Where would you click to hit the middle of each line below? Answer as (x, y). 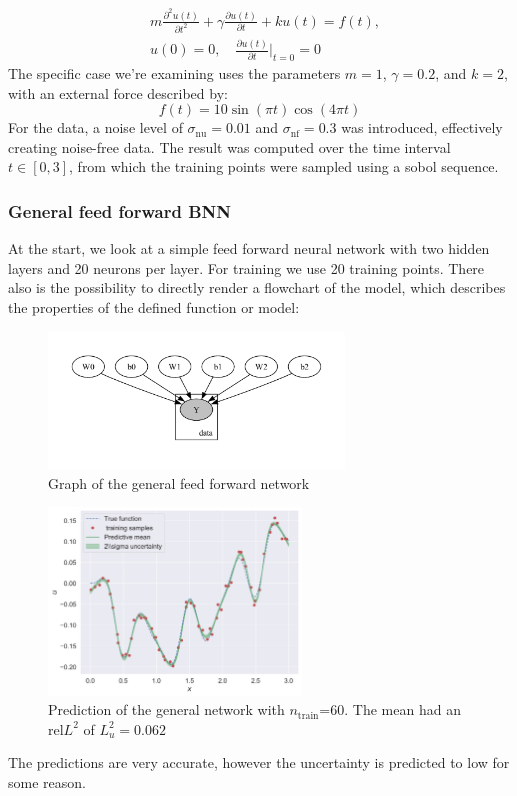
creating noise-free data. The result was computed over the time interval (229, 146)
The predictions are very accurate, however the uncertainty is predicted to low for (259, 762)
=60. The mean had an (390, 709)
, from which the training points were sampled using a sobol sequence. (284, 166)
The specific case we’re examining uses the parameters (174, 73)
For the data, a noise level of (95, 127)
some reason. (47, 781)
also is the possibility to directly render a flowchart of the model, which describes (257, 287)
